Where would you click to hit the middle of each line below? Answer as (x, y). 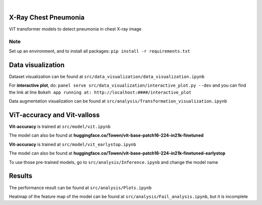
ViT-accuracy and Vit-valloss (54, 115)
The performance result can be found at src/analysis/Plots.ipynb (80, 188)
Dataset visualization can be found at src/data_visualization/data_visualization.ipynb (107, 76)
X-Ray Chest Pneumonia (47, 17)
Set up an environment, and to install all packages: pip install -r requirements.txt (99, 51)
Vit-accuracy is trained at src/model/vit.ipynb (60, 126)
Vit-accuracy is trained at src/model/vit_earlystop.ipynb (73, 144)
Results (21, 176)
